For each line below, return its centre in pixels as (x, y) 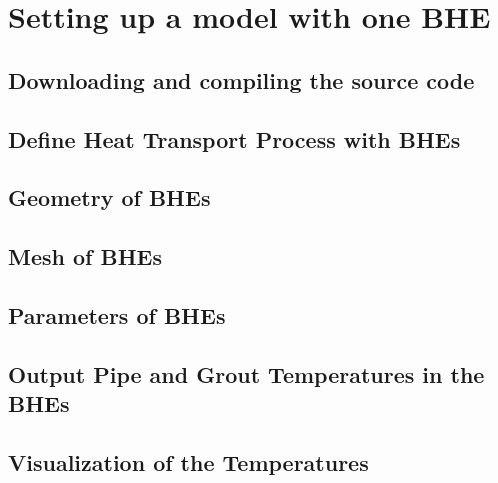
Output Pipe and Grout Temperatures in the (246, 373)
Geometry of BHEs (109, 197)
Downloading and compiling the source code (241, 79)
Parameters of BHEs (117, 314)
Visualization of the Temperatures (188, 461)
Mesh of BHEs (85, 256)
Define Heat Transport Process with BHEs (234, 138)
